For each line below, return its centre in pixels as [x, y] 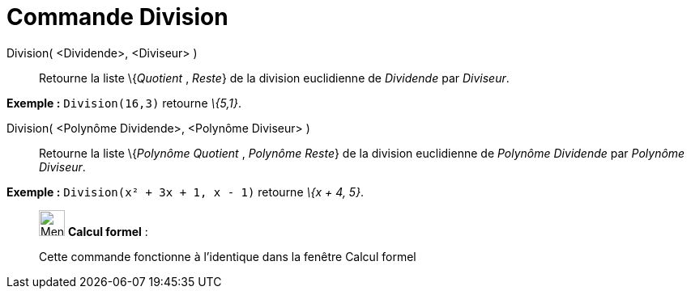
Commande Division [117, 17]
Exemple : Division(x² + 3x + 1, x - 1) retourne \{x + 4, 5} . [186, 192]
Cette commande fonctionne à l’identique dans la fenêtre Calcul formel [228, 256]
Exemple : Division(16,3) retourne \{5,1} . [124, 103]
